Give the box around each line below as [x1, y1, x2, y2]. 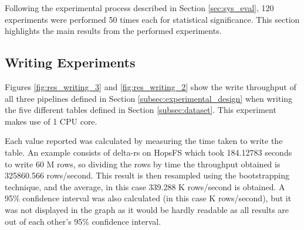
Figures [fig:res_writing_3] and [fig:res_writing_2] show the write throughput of [5, 80, 296, 92]
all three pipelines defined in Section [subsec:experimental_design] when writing [5, 92, 293, 104]
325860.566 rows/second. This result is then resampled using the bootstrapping [5, 169, 289, 181]
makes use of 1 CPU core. [5, 115, 97, 127]
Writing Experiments [5, 53, 136, 71]
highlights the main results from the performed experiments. [5, 25, 222, 37]
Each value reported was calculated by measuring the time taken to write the [5, 135, 283, 147]
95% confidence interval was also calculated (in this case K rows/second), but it [5, 192, 292, 204]
